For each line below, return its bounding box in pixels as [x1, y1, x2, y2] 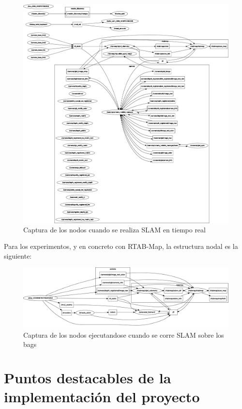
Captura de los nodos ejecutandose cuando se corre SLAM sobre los [23, 329, 224, 340]
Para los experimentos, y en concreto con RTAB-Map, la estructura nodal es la [4, 241, 238, 251]
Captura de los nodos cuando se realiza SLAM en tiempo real [23, 225, 206, 235]
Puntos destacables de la [4, 368, 171, 388]
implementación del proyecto [4, 387, 200, 407]
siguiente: [4, 250, 32, 261]
